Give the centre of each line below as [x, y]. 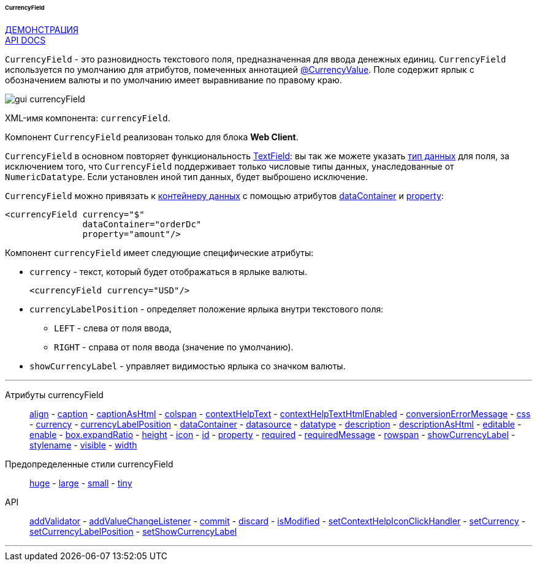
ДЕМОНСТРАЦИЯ [42, 29]
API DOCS [25, 40]
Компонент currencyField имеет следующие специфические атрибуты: [159, 252]
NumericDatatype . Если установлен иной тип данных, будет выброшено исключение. [186, 176]
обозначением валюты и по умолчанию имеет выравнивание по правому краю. [173, 80]
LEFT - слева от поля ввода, [113, 328]
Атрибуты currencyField [54, 394]
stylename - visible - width [83, 445]
